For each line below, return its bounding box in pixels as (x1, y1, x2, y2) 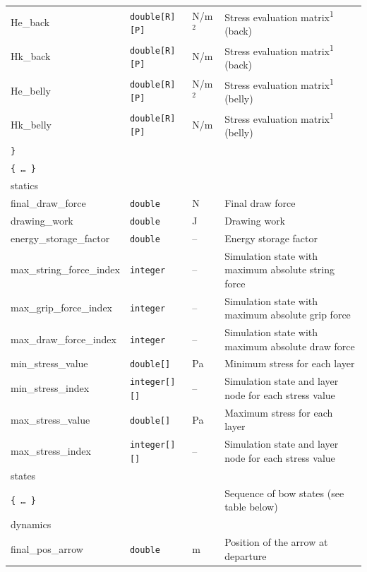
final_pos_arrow (11, 541, 83, 556)
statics (11, 177, 39, 192)
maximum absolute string (224, 262, 335, 277)
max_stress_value (11, 412, 90, 427)
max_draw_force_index (11, 331, 116, 346)
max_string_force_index (11, 262, 120, 277)
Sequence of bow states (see (224, 485, 344, 500)
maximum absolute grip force (224, 307, 351, 322)
